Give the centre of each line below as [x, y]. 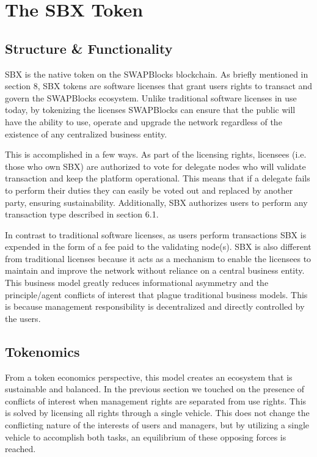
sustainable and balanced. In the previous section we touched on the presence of [155, 389]
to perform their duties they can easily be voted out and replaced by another [149, 190]
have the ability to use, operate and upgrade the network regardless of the [144, 121]
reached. [20, 449]
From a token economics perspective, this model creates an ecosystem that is [149, 377]
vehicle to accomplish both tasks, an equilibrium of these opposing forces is [146, 437]
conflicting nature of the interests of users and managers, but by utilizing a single [157, 425]
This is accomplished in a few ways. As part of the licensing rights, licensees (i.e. [156, 154]
